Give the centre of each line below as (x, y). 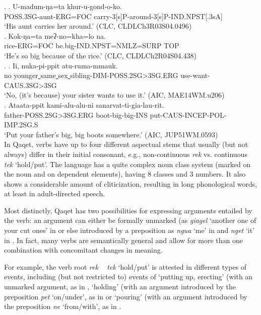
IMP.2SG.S (21, 125)
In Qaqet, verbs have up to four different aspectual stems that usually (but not (126, 144)
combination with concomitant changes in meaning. (83, 250)
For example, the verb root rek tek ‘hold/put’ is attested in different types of (125, 266)
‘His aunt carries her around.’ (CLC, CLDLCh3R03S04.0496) (98, 26)
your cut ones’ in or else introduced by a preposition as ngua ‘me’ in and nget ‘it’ (129, 230)
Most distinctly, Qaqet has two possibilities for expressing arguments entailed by (128, 210)
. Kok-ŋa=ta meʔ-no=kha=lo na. (55, 35)
